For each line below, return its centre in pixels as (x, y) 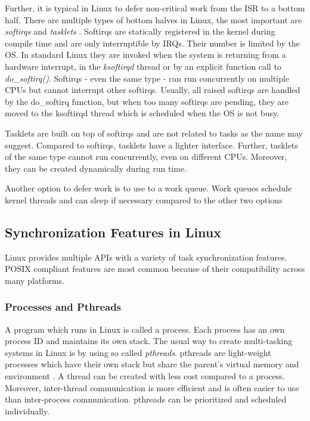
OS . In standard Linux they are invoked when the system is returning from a (145, 55)
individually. (27, 411)
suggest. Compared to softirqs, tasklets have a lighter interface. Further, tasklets (151, 145)
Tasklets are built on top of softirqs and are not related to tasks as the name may (154, 133)
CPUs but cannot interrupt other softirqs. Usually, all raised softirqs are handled (153, 90)
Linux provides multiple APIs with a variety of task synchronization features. (146, 257)
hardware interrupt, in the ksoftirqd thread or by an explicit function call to (143, 66)
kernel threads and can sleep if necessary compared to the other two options (144, 199)
